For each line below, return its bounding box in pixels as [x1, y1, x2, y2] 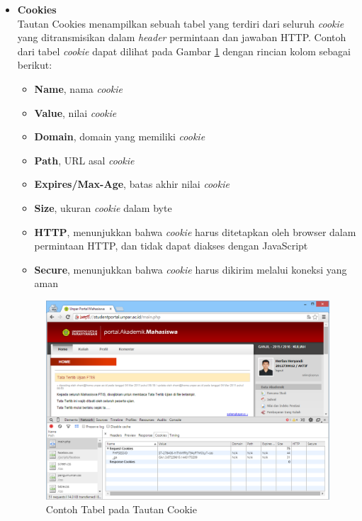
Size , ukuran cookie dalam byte [34, 200, 172, 215]
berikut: [17, 57, 52, 72]
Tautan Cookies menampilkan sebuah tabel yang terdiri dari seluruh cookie [17, 16, 344, 30]
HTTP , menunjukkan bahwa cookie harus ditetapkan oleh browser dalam [34, 224, 356, 239]
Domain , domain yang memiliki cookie [34, 129, 205, 144]
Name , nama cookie [34, 81, 123, 96]
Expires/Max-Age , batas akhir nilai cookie [34, 177, 230, 191]
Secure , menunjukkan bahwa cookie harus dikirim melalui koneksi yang [34, 262, 347, 276]
